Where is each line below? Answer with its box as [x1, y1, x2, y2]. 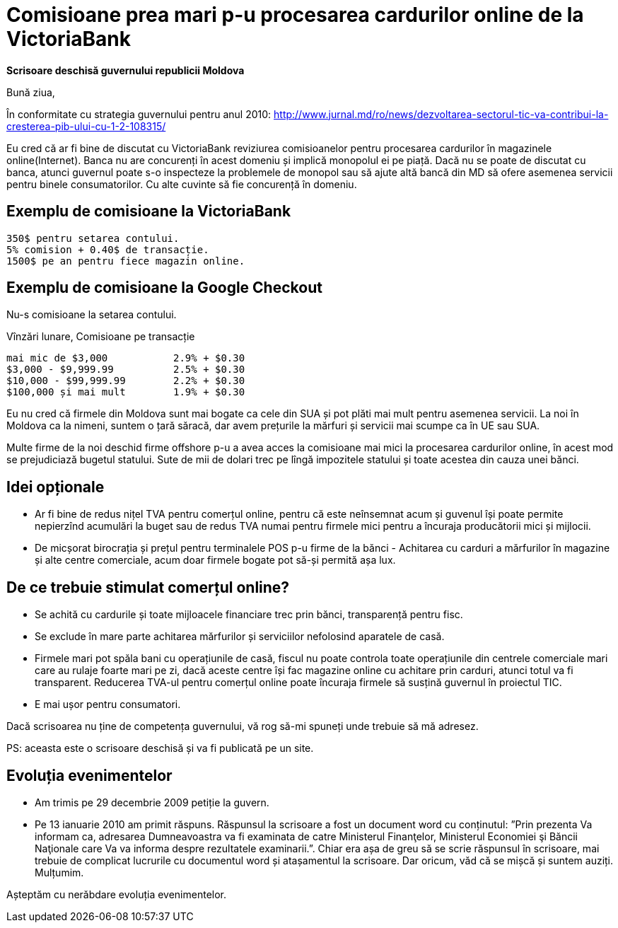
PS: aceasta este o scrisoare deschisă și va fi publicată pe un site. [6, 742, 314, 755]
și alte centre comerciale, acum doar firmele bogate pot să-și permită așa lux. [35, 554, 396, 567]
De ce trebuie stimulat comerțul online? [6, 578, 290, 596]
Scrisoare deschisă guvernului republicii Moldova [6, 64, 245, 76]
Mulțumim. [35, 866, 84, 878]
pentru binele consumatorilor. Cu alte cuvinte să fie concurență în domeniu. [6, 178, 357, 190]
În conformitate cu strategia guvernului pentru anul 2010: [6, 108, 272, 120]
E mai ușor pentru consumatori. [35, 698, 181, 711]
